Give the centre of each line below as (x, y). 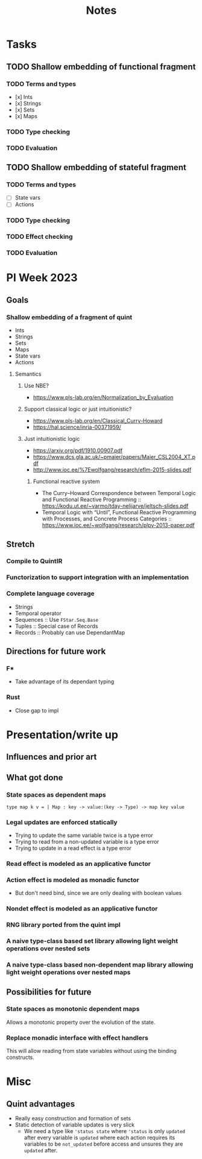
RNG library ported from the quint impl (63, 925)
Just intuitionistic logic (52, 439)
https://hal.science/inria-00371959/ (77, 427)
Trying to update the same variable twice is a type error (84, 835)
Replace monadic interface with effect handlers (77, 1038)
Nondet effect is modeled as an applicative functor (82, 909)
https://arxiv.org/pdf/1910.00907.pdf (78, 450)
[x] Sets (25, 110)
